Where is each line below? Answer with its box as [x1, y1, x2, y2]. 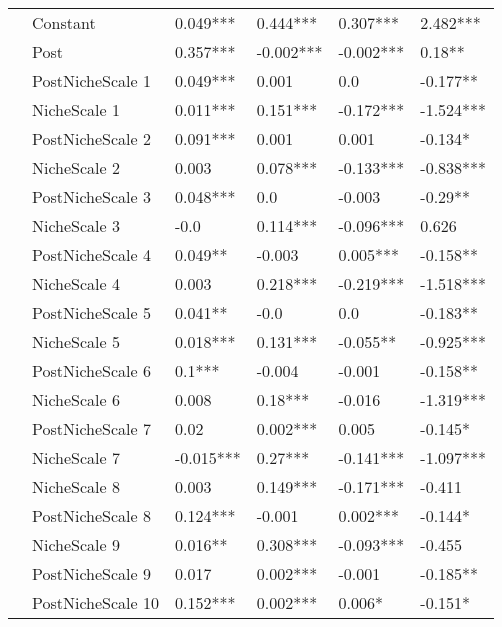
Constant [32, 11, 96, 34]
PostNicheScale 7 [32, 417, 151, 440]
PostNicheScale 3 [32, 185, 151, 208]
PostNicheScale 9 [32, 562, 151, 585]
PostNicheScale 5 [32, 301, 151, 324]
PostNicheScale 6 [32, 359, 151, 382]
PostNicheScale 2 [32, 127, 151, 150]
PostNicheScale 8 [32, 504, 151, 527]
